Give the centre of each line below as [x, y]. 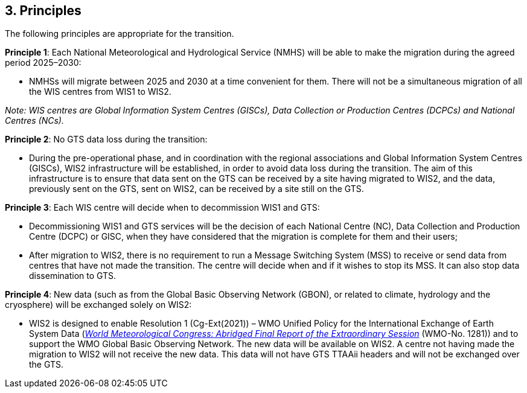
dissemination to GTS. [73, 276]
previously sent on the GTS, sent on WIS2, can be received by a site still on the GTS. [196, 189]
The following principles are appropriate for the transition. [120, 34]
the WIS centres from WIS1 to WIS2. [100, 92]
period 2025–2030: [43, 63]
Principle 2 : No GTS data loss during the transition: [106, 139]
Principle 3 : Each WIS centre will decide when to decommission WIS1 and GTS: [162, 208]
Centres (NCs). [34, 121]
